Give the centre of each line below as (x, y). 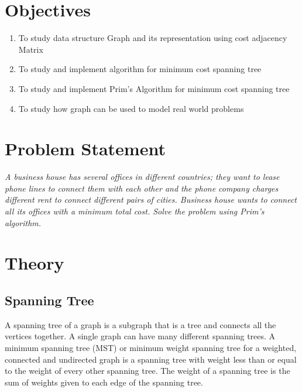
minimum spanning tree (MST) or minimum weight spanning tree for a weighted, (151, 347)
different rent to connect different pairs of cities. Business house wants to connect (151, 200)
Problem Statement (85, 149)
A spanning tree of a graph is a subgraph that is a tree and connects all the (140, 324)
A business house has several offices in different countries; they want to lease (142, 177)
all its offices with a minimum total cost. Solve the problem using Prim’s (135, 211)
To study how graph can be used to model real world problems (131, 108)
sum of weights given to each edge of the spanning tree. (104, 382)
